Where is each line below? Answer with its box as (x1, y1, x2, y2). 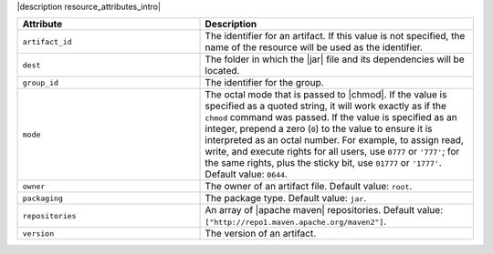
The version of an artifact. (205, 228, 317, 240)
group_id (22, 77, 59, 87)
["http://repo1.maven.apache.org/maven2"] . (205, 215, 387, 228)
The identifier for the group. (205, 76, 324, 89)
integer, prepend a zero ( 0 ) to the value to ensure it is (205, 123, 433, 136)
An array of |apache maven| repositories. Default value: (205, 204, 443, 217)
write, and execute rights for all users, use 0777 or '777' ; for (205, 146, 460, 158)
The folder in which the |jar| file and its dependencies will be (205, 53, 465, 66)
